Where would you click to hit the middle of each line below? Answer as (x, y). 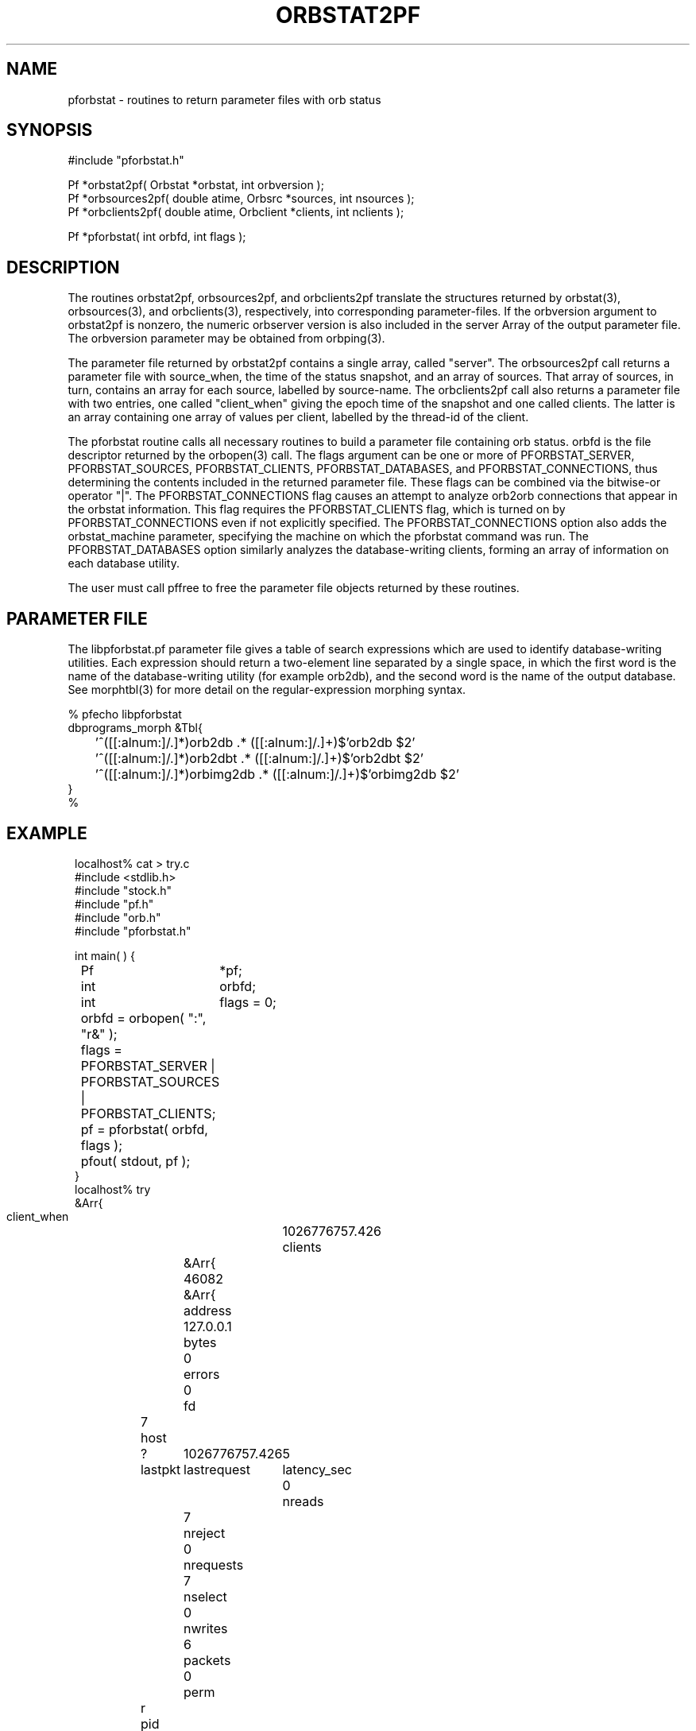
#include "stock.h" (124, 890)
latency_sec (317, 1469)
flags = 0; (248, 1002)
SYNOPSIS (50, 130)
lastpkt (160, 1469)
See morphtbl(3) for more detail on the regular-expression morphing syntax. (267, 690)
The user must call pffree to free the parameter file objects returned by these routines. (294, 588)
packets (207, 1660)
